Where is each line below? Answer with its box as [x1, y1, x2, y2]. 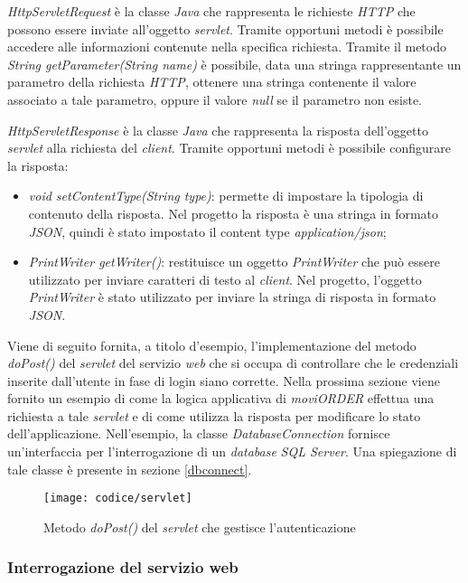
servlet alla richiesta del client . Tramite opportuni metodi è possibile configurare [7, 138, 451, 157]
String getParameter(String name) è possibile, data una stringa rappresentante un [7, 54, 462, 73]
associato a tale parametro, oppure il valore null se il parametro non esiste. [7, 89, 422, 108]
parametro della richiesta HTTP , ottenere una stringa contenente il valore [7, 72, 417, 91]
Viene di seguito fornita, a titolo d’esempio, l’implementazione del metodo [7, 335, 417, 354]
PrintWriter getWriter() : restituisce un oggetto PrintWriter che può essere [28, 252, 440, 271]
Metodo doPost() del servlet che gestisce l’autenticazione [43, 517, 356, 536]
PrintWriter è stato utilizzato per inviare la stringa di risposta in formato [28, 287, 436, 306]
